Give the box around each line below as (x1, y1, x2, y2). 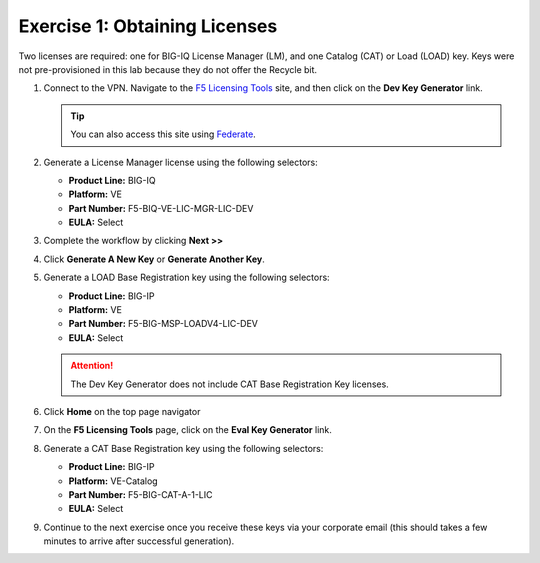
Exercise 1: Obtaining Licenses (18, 15, 278, 37)
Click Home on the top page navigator (43, 405, 201, 417)
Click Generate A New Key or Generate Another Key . (43, 253, 265, 265)
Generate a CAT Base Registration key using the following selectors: (43, 442, 324, 454)
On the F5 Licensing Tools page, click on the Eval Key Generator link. (43, 424, 332, 436)
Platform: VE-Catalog (68, 475, 159, 487)
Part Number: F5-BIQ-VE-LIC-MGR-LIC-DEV (68, 202, 254, 214)
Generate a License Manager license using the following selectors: (43, 156, 319, 168)
